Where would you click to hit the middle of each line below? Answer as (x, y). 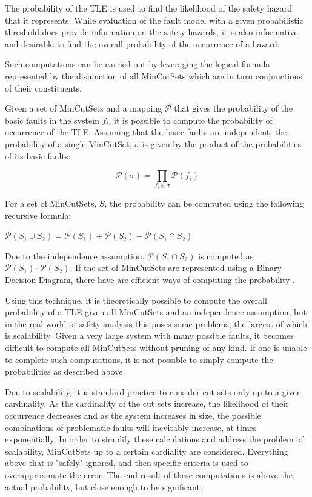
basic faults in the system (52, 120)
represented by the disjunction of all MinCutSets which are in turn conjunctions (154, 75)
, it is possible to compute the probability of (191, 120)
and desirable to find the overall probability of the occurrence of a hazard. (142, 43)
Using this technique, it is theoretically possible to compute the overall (136, 300)
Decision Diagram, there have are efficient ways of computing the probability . (150, 280)
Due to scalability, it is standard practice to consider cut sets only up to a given (153, 391)
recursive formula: (38, 215)
